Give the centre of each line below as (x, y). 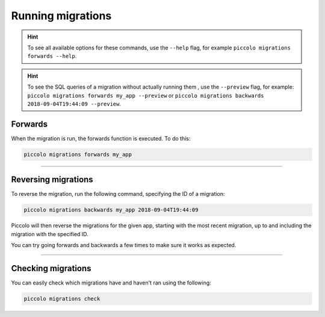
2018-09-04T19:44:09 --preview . (74, 104)
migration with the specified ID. (50, 234)
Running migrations (61, 16)
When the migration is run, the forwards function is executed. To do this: (101, 138)
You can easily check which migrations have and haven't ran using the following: (111, 283)
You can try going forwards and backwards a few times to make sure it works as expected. (124, 245)
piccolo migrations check (62, 299)
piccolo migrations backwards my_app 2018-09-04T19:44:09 (111, 210)
